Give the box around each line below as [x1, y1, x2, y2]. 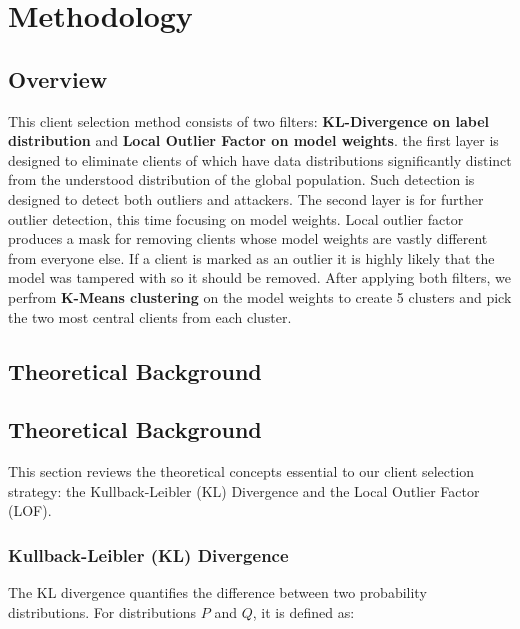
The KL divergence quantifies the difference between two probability [8, 582, 427, 603]
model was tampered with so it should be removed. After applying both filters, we [8, 267, 511, 288]
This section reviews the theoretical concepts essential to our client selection [8, 461, 475, 482]
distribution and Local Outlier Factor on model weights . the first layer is [8, 130, 499, 151]
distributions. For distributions [8, 601, 197, 622]
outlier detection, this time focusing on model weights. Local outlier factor [8, 208, 464, 229]
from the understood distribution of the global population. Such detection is [8, 169, 475, 190]
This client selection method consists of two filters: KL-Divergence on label [8, 110, 489, 131]
